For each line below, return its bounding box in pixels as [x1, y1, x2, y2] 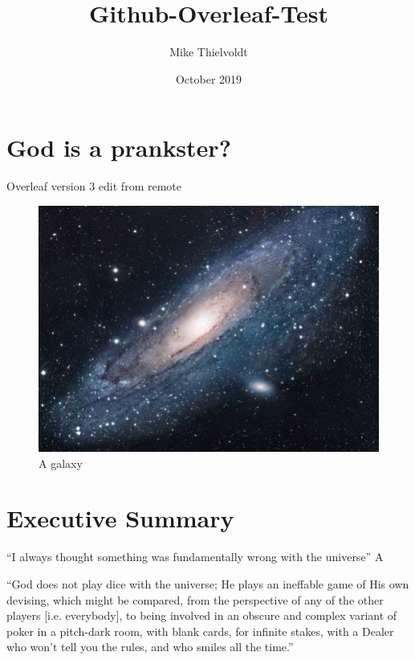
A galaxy [39, 454, 83, 471]
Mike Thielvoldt [169, 43, 248, 60]
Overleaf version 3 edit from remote [6, 178, 181, 195]
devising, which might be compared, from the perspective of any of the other [6, 591, 384, 608]
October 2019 [175, 70, 242, 87]
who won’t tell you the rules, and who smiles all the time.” [6, 638, 294, 655]
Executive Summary [6, 502, 234, 535]
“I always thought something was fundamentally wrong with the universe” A [6, 548, 384, 565]
